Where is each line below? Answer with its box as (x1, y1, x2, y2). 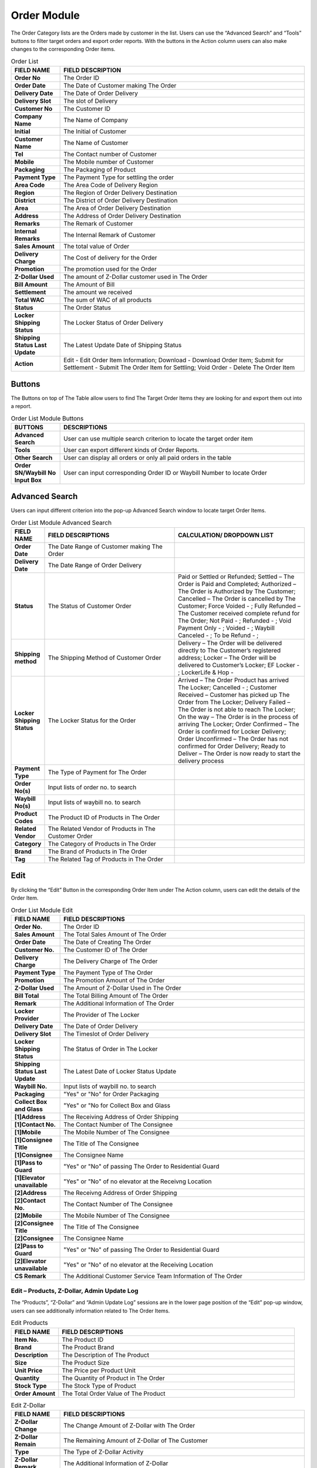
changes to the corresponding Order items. (11, 46, 116, 53)
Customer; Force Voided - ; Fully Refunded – (178, 602, 301, 610)
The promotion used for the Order (63, 265, 157, 273)
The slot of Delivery (63, 97, 118, 105)
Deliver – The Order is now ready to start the (178, 749, 301, 757)
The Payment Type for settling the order (63, 173, 174, 181)
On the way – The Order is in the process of (178, 713, 299, 721)
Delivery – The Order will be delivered (178, 639, 282, 647)
